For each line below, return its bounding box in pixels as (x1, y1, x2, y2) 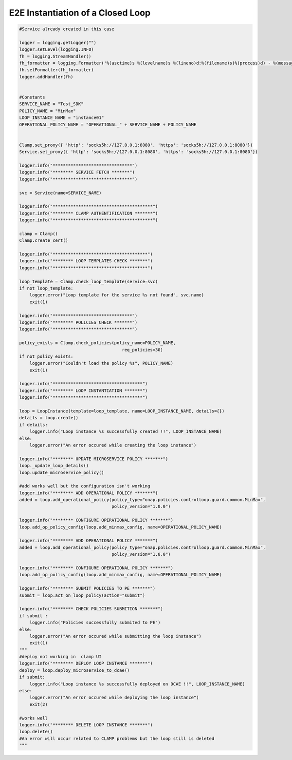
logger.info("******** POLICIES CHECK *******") (19, 319, 138, 325)
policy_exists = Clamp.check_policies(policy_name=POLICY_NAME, (19, 340, 176, 346)
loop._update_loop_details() (19, 463, 89, 468)
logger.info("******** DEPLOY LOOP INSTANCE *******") (19, 661, 153, 666)
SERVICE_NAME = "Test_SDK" (19, 101, 84, 107)
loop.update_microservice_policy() (19, 469, 104, 475)
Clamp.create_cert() (19, 238, 68, 243)
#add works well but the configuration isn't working (19, 483, 150, 489)
